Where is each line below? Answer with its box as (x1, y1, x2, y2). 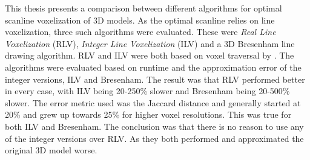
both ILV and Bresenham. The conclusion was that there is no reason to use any (5, 120, 304, 132)
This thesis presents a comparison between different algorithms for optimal (5, 2, 282, 14)
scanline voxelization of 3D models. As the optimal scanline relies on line (5, 13, 275, 26)
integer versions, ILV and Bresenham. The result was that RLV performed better (5, 72, 305, 85)
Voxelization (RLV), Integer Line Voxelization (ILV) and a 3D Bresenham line (5, 37, 295, 50)
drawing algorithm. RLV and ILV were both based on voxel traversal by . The (5, 49, 294, 62)
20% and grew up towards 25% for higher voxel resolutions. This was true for (5, 108, 292, 121)
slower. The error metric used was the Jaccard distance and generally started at (5, 96, 301, 109)
